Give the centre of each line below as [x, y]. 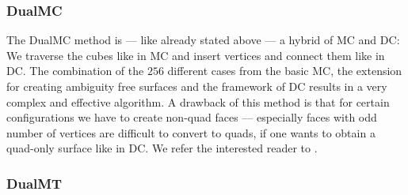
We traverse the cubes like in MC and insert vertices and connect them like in [196, 55]
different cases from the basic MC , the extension [285, 71]
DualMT [34, 183]
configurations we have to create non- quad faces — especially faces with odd [192, 117]
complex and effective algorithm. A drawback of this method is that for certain [198, 101]
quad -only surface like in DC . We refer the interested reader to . [162, 148]
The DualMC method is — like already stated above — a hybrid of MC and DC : [203, 40]
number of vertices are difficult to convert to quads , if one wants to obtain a [191, 132]
